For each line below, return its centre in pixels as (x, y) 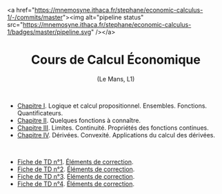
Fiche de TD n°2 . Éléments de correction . (76, 169)
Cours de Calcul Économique (116, 60)
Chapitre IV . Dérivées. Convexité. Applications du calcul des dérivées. (116, 135)
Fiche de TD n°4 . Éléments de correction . (76, 184)
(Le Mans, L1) (116, 79)
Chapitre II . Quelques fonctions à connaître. (79, 120)
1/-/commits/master (35, 17)
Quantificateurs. (40, 113)
